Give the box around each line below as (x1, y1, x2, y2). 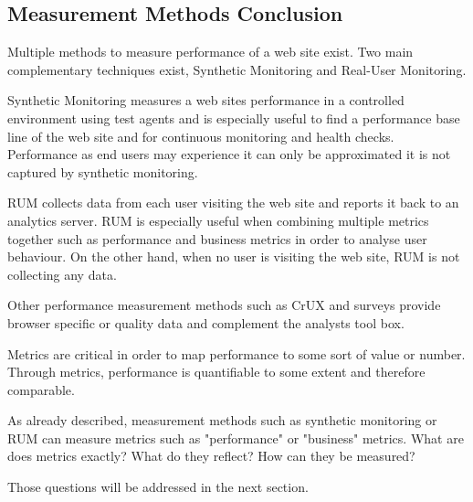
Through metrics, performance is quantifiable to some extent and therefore (7, 362, 426, 381)
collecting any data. (7, 264, 117, 283)
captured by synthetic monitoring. (7, 162, 198, 181)
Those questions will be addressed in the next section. (7, 477, 309, 497)
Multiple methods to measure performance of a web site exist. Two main (7, 42, 414, 61)
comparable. (7, 379, 75, 399)
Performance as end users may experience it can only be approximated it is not (7, 144, 451, 164)
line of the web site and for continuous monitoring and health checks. (7, 126, 394, 145)
